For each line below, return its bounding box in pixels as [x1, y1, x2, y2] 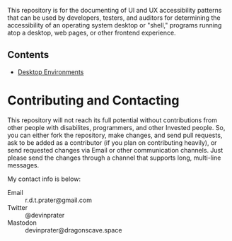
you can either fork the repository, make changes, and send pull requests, [7, 131, 223, 139]
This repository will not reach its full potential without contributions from [7, 116, 218, 124]
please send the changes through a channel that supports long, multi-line [7, 153, 221, 162]
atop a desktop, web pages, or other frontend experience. [7, 28, 176, 37]
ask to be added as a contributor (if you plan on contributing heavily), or [7, 138, 217, 147]
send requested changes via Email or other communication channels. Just [7, 146, 224, 154]
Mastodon [7, 218, 37, 227]
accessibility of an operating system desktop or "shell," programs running [7, 21, 222, 29]
